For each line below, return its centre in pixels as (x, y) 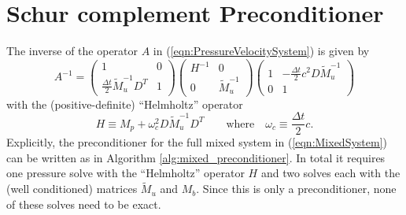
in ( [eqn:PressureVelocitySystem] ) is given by (261, 51)
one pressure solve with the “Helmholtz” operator (125, 173)
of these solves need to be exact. (84, 204)
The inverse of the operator (72, 51)
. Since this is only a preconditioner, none (296, 189)
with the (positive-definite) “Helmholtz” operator (125, 104)
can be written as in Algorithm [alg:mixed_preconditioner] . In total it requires (196, 157)
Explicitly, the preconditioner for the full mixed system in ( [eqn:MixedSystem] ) (197, 142)
